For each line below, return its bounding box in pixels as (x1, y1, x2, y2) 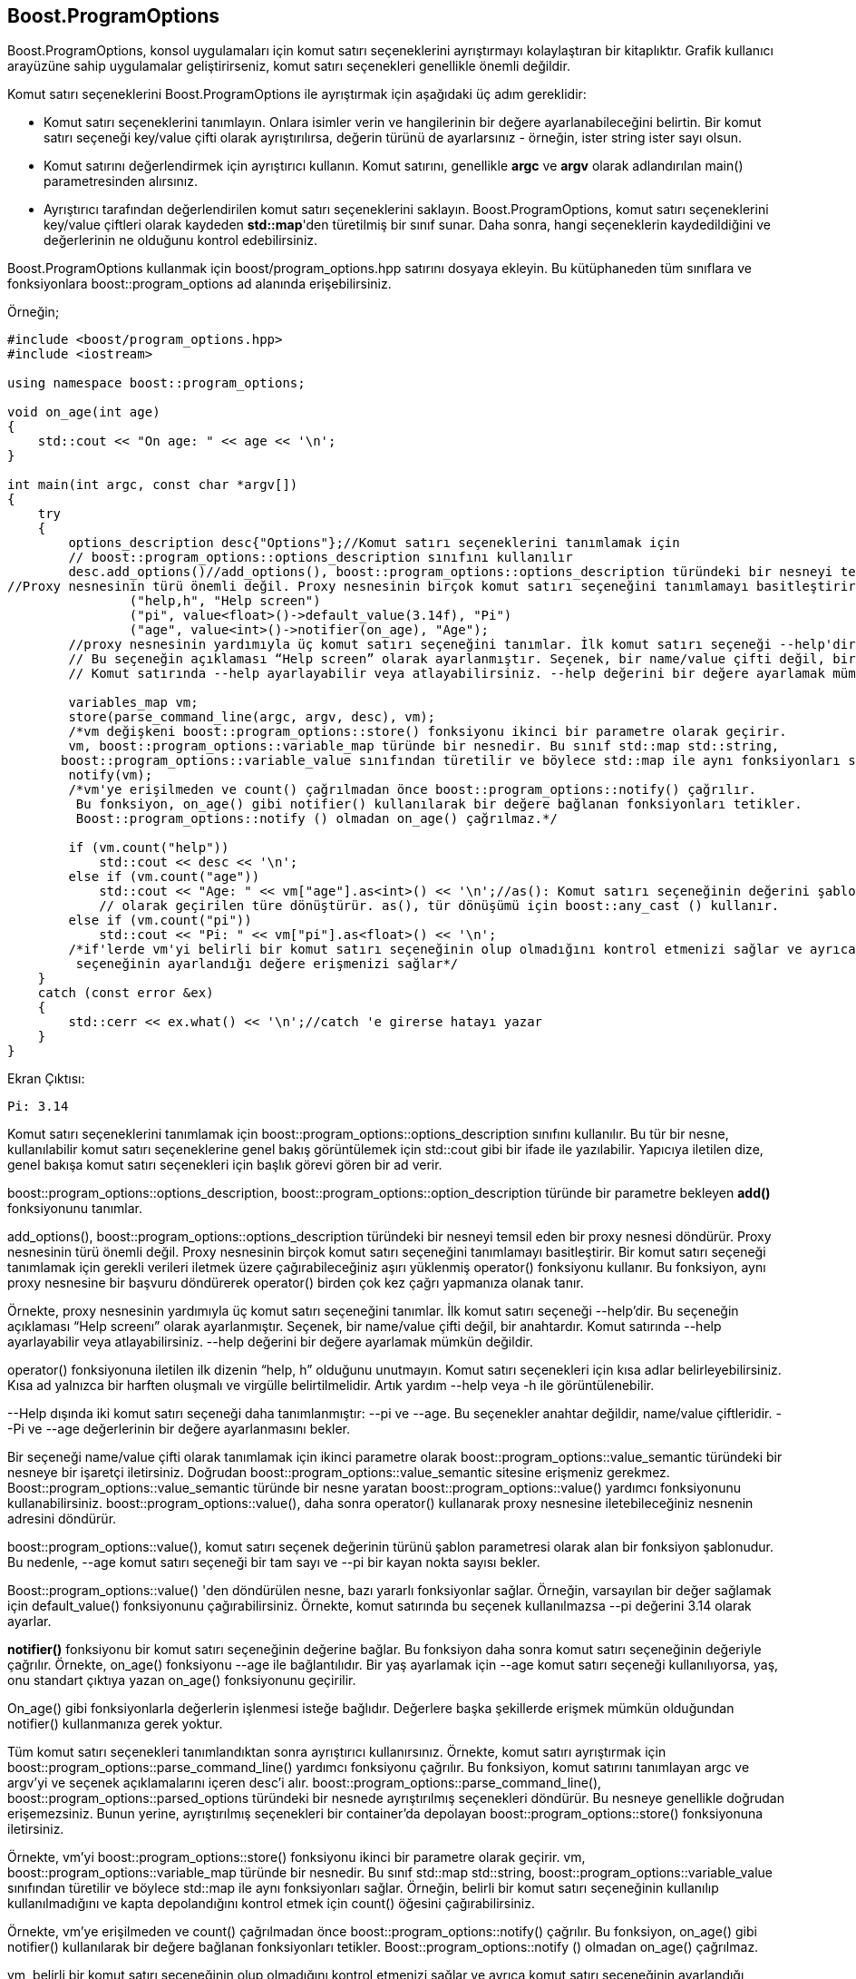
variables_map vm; (68, 695, 199, 710)
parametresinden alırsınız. (44, 173, 199, 190)
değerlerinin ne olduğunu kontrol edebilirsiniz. (44, 232, 318, 249)
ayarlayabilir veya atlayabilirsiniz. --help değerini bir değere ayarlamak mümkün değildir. (7, 1334, 534, 1350)
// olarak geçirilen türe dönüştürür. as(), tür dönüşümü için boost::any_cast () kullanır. (99, 898, 780, 914)
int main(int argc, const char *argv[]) (7, 477, 298, 493)
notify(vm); (68, 768, 153, 783)
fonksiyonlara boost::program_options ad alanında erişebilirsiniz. (7, 276, 392, 292)
